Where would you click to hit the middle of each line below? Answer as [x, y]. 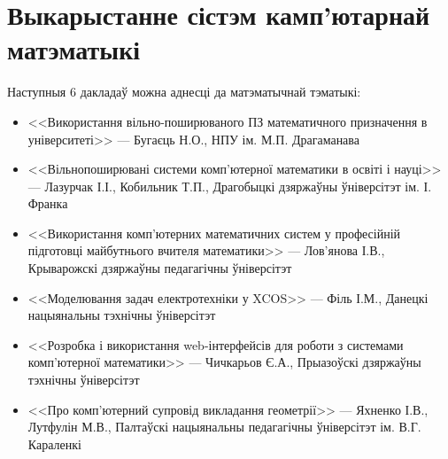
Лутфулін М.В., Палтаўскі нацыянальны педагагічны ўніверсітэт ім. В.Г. [224, 427]
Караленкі [54, 443]
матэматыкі [74, 49]
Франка [48, 203]
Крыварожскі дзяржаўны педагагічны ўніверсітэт [160, 268]
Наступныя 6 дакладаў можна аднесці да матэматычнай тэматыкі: [184, 92]
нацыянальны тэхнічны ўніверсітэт [122, 315]
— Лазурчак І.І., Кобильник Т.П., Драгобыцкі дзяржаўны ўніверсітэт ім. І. [230, 186]
